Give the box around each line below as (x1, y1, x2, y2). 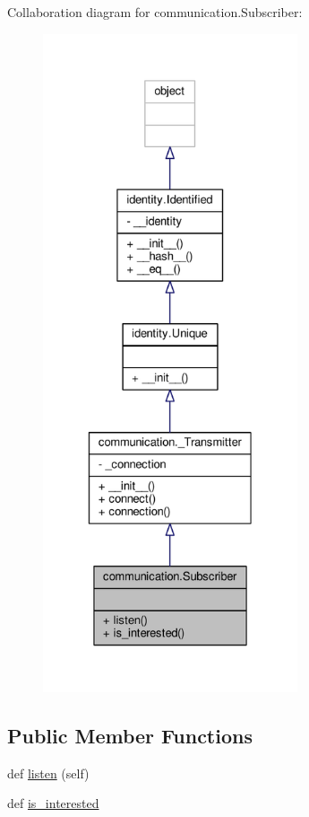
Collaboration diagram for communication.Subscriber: (7, 3, 303, 21)
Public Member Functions (7, 721, 253, 749)
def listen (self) (7, 763, 90, 782)
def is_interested (7, 794, 99, 813)
